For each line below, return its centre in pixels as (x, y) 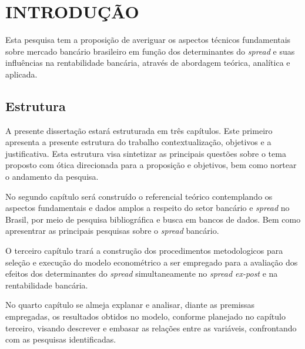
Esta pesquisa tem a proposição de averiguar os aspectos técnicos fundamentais (148, 40)
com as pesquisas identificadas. (61, 339)
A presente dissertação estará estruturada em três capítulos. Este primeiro (139, 130)
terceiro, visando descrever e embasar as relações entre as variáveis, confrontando (151, 328)
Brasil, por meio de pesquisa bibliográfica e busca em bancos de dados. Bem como (153, 219)
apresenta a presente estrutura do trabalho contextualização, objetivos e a (138, 142)
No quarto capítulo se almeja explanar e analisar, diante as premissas (130, 305)
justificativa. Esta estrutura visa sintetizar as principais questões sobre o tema (146, 153)
